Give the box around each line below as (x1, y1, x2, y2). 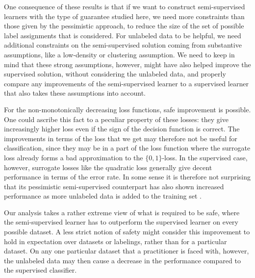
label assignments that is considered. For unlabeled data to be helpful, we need (4, 30, 241, 40)
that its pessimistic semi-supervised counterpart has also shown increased (4, 181, 224, 191)
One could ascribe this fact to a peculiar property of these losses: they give (4, 114, 229, 124)
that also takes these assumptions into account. (4, 88, 146, 98)
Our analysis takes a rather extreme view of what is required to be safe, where (4, 207, 240, 217)
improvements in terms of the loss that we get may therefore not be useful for (4, 133, 237, 143)
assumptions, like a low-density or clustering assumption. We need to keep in (4, 49, 235, 59)
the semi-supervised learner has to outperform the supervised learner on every (4, 217, 238, 227)
